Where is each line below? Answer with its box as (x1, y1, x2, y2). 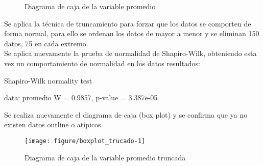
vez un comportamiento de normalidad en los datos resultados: (4, 58, 200, 68)
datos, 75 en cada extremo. (4, 38, 88, 48)
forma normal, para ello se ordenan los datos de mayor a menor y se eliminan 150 (4, 28, 259, 39)
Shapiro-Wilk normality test (4, 75, 92, 86)
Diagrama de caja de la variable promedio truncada (25, 152, 186, 162)
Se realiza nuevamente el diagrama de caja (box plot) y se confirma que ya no (4, 109, 248, 120)
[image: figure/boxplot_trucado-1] (25, 137, 146, 145)
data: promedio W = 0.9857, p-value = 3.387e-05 (4, 92, 158, 103)
